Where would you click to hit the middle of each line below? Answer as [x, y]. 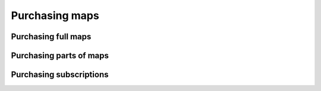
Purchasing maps [55, 15]
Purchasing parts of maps [60, 56]
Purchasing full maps [51, 37]
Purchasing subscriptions [60, 75]
